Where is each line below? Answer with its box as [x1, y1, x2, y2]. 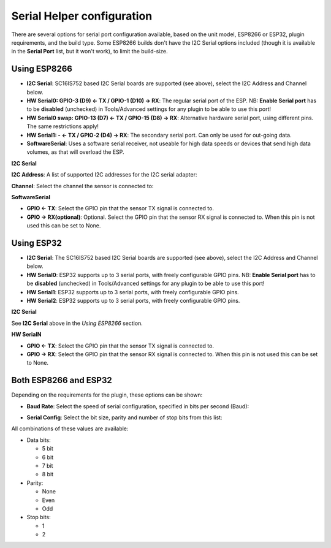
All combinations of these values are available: [11, 425, 129, 432]
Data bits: [26, 436, 51, 444]
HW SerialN [11, 331, 42, 338]
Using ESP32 [11, 238, 63, 248]
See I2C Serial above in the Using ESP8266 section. [11, 319, 143, 327]
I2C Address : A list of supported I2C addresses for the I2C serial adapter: [11, 171, 197, 178]
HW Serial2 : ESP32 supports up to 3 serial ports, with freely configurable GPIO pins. [26, 297, 240, 304]
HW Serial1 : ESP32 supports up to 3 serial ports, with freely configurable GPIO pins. [26, 288, 239, 295]
